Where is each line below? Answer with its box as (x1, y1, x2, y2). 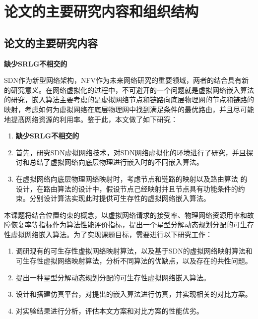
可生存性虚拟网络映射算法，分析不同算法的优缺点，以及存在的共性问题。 (15, 255, 252, 266)
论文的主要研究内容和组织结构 (4, 1, 199, 21)
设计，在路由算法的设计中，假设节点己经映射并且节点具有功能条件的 (15, 183, 238, 193)
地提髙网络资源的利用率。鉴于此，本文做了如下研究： (4, 114, 178, 124)
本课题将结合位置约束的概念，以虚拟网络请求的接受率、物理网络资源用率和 (4, 209, 247, 220)
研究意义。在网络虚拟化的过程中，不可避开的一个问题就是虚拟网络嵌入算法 (10, 84, 254, 95)
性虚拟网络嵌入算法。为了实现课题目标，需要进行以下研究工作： (4, 229, 212, 239)
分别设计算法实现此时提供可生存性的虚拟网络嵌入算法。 (29, 193, 210, 203)
